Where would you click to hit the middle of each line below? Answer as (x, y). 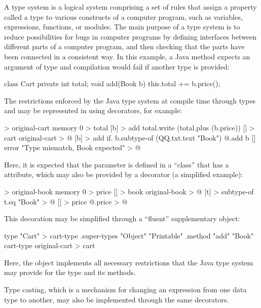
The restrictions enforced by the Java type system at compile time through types (130, 100)
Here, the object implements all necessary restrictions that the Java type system (129, 262)
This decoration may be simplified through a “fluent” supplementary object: (122, 218)
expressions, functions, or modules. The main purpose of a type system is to (122, 27)
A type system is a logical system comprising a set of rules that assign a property (130, 7)
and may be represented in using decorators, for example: (93, 110)
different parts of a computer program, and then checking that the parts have (124, 46)
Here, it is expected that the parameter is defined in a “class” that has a (117, 164)
